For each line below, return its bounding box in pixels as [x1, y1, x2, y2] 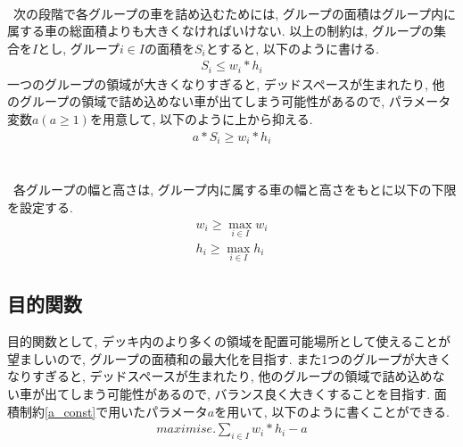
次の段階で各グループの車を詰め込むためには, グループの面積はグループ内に [12, 4, 457, 22]
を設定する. [7, 197, 73, 216]
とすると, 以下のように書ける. [205, 38, 379, 57]
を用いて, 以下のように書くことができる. [214, 401, 450, 420]
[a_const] [45, 401, 96, 420]
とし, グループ [37, 38, 120, 57]
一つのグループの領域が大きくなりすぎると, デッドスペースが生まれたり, [7, 74, 428, 93]
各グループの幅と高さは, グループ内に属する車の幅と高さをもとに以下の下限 [12, 180, 457, 199]
